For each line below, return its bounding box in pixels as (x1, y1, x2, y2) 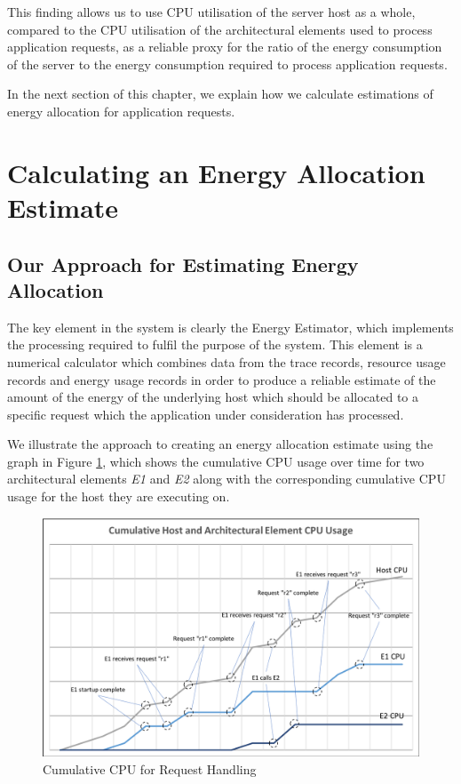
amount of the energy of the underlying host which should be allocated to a (7, 388, 419, 406)
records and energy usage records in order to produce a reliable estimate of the (7, 370, 436, 388)
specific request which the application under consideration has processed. (7, 404, 404, 423)
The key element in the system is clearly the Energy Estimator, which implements (7, 317, 454, 336)
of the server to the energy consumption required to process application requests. (7, 54, 448, 73)
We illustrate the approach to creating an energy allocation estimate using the (7, 435, 433, 453)
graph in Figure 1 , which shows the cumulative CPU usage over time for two (7, 452, 425, 470)
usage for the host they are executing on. (7, 487, 230, 506)
